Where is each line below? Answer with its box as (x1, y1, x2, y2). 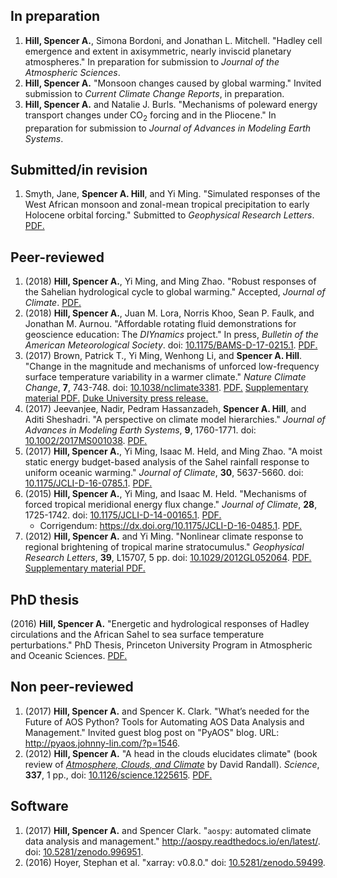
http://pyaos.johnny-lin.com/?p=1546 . (24, 737, 180, 749)
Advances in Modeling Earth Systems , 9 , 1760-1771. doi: (24, 424, 257, 436)
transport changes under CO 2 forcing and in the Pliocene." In (24, 109, 277, 123)
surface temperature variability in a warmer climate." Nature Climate (24, 371, 307, 383)
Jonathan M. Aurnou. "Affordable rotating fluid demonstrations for (24, 318, 297, 330)
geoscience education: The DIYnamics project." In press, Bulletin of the (24, 329, 319, 341)
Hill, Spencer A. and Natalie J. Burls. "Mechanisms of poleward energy (24, 98, 318, 110)
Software (10, 798, 69, 815)
